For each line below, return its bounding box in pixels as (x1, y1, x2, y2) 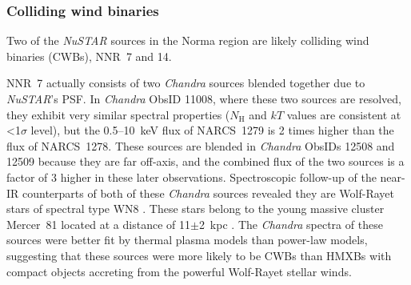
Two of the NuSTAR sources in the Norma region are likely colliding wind (6, 32, 369, 49)
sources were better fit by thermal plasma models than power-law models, (6, 231, 368, 248)
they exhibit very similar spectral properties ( (6, 106, 230, 122)
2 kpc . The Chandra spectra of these (198, 215, 383, 232)
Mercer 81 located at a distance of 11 (6, 215, 190, 232)
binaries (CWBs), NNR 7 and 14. (6, 47, 172, 64)
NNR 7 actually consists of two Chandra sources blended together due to (6, 74, 365, 91)
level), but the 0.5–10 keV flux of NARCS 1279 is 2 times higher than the (30, 122, 394, 138)
